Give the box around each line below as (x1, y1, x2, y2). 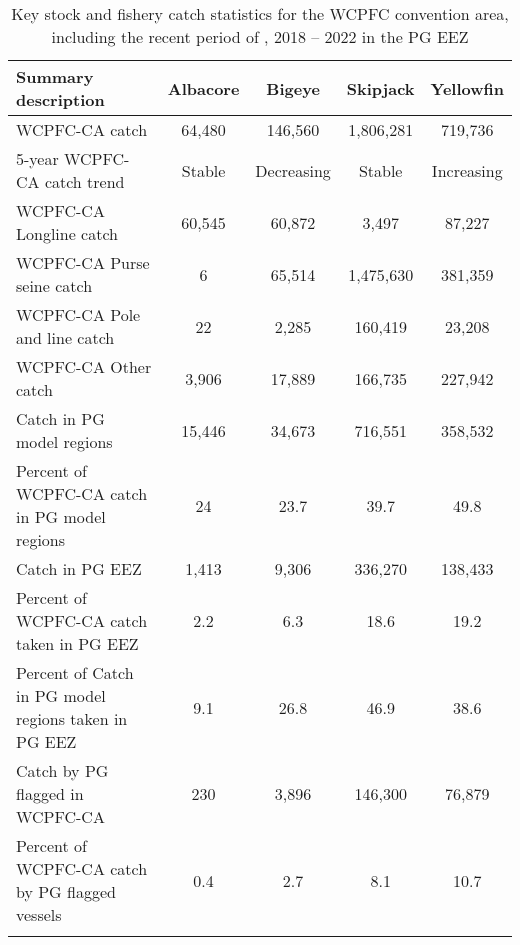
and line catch (16, 326, 115, 349)
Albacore (167, 76, 240, 100)
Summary (16, 65, 94, 88)
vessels (16, 903, 62, 926)
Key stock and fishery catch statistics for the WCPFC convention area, (11, 2, 509, 25)
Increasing (431, 158, 503, 182)
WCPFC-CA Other (16, 355, 152, 378)
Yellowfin (430, 76, 504, 100)
